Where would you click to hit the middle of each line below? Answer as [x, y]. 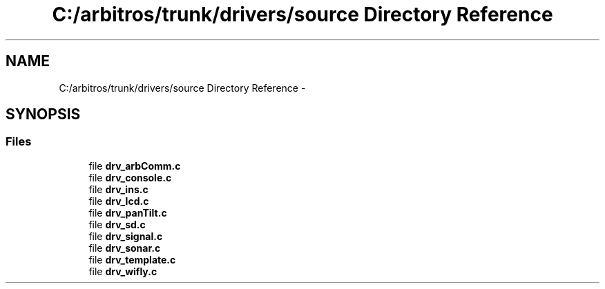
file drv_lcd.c [119, 201]
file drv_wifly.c [123, 271]
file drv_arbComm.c [135, 166]
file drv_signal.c [126, 236]
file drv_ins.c [118, 189]
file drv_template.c [132, 259]
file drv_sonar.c [125, 248]
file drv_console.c [130, 177]
